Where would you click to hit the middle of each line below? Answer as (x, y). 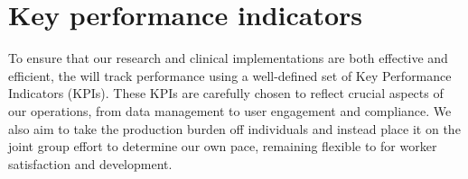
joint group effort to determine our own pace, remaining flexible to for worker (223, 146)
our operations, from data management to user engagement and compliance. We (230, 110)
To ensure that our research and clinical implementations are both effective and (228, 58)
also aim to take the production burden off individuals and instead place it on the (234, 128)
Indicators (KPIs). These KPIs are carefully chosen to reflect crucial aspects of (226, 93)
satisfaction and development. (90, 163)
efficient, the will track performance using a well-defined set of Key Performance (230, 75)
